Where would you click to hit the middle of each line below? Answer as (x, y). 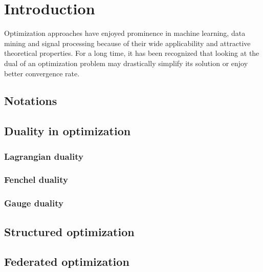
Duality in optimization (68, 131)
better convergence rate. (42, 73)
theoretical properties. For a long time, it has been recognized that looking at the (132, 53)
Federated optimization (67, 261)
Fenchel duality (36, 180)
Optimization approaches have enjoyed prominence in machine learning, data (125, 33)
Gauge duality (34, 203)
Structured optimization (69, 231)
